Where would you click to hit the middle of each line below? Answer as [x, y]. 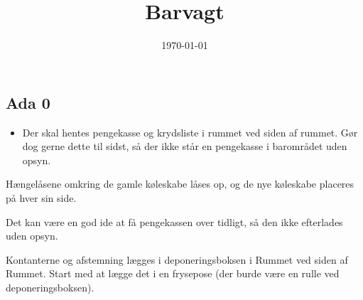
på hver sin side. [41, 197]
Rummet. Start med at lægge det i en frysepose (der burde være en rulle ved [173, 273]
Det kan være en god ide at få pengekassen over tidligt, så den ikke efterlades [174, 221]
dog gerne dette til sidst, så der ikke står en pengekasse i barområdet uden [185, 146]
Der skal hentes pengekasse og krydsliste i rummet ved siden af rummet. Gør [190, 132]
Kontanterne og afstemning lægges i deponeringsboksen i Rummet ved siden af [177, 259]
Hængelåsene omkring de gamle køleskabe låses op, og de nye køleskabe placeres [180, 184]
